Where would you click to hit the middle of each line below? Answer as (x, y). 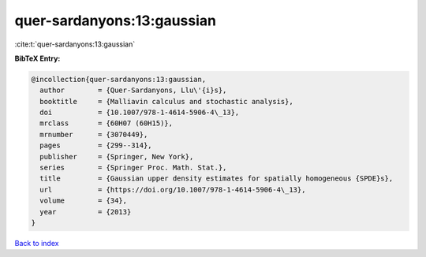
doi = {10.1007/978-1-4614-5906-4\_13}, (140, 113)
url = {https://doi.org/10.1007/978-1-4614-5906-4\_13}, (173, 190)
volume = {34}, (84, 201)
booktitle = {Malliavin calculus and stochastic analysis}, (166, 101)
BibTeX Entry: (37, 58)
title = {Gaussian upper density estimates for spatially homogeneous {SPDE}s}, (217, 179)
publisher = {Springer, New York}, (117, 156)
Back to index (37, 243)
